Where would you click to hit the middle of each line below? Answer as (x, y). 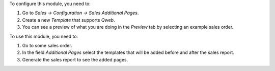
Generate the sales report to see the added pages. (75, 59)
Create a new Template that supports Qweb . (68, 20)
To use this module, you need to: (44, 36)
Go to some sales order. (47, 45)
